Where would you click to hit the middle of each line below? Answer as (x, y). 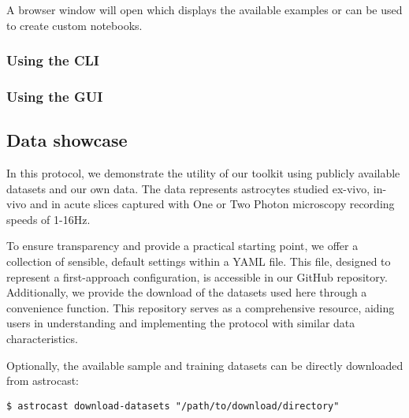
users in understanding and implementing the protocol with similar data (181, 323)
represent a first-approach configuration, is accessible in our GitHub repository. (197, 276)
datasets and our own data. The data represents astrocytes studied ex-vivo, (188, 188)
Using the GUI (55, 96)
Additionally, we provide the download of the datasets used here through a (187, 292)
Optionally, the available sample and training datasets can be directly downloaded (205, 365)
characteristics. (42, 339)
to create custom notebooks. (74, 25)
